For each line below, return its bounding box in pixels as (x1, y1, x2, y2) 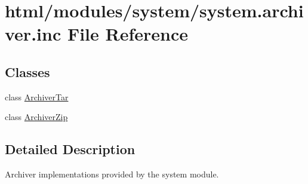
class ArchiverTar (5, 90, 69, 103)
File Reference (67, 22, 189, 46)
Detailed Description (5, 140, 135, 158)
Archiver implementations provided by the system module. (5, 168, 219, 180)
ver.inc (5, 22, 61, 46)
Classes (5, 62, 50, 81)
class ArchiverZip (5, 111, 68, 123)
